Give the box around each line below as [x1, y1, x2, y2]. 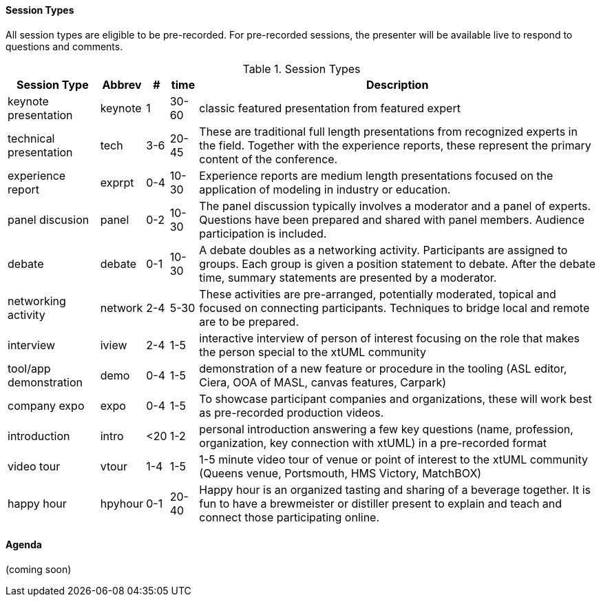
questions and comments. [6, 40, 123, 52]
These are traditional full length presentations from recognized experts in [199, 124, 578, 138]
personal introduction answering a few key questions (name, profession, [199, 422, 573, 436]
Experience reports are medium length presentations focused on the [199, 168, 553, 183]
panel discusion [8, 212, 89, 227]
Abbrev [102, 77, 142, 92]
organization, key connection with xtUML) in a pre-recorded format [199, 435, 547, 450]
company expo [8, 398, 85, 413]
